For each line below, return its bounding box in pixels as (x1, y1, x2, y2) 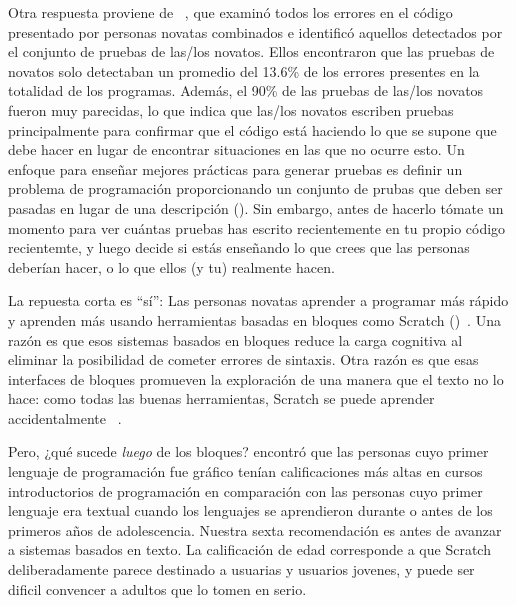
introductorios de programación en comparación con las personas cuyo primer (8, 480, 483, 501)
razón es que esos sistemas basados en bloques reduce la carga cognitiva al (8, 329, 463, 350)
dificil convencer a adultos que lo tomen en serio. (8, 578, 307, 599)
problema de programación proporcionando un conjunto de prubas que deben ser (8, 178, 503, 199)
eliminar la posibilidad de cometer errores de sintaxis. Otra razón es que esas (8, 349, 479, 370)
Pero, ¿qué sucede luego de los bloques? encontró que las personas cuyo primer (8, 441, 489, 462)
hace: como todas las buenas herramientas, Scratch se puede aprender (8, 388, 435, 409)
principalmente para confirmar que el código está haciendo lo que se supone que (8, 119, 497, 140)
